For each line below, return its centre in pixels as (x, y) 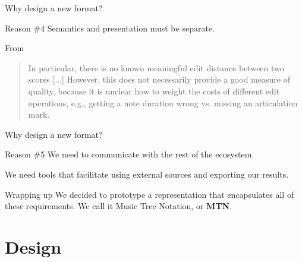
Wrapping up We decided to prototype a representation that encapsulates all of (150, 194)
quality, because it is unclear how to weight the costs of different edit (154, 91)
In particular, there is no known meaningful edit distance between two (156, 67)
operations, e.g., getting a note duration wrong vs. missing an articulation (163, 102)
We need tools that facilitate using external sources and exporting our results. (147, 174)
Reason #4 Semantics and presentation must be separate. (110, 28)
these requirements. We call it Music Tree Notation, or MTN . (119, 206)
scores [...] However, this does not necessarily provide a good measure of (159, 79)
